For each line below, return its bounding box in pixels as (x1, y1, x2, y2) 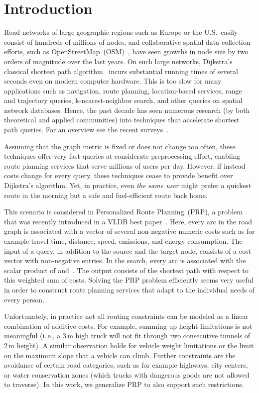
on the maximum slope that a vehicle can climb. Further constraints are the (4, 350, 236, 360)
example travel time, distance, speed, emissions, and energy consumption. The (4, 236, 243, 246)
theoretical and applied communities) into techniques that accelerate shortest (4, 114, 240, 125)
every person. (4, 294, 45, 304)
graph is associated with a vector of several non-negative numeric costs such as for (4, 226, 255, 236)
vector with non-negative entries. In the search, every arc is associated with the (4, 255, 246, 266)
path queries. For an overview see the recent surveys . (4, 124, 169, 135)
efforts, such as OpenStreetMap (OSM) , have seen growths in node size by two (4, 46, 249, 57)
